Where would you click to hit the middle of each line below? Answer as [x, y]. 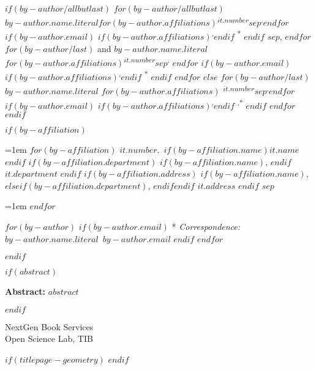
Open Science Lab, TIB [49, 339]
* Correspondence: [206, 227]
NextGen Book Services [49, 326]
